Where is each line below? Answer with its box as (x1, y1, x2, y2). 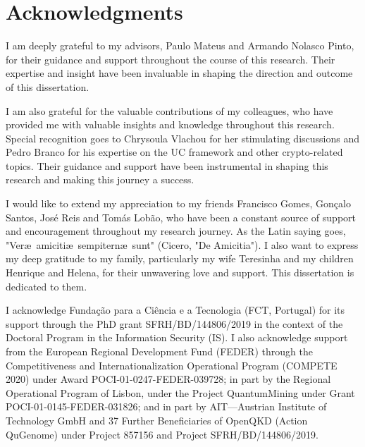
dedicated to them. (6, 278, 87, 293)
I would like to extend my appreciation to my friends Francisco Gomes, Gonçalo (6, 196, 351, 211)
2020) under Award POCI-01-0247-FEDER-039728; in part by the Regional (6, 372, 331, 386)
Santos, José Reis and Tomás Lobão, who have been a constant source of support (6, 209, 356, 224)
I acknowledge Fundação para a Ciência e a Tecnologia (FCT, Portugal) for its (6, 302, 345, 317)
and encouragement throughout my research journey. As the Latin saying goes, (6, 223, 346, 238)
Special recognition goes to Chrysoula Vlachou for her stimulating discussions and (6, 130, 359, 145)
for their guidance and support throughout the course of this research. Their (6, 51, 335, 66)
